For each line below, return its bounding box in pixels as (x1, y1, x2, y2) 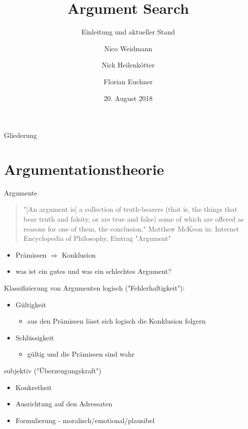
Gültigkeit (15, 299, 46, 309)
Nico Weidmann (104, 43, 152, 53)
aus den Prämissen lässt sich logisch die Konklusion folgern (27, 316, 206, 326)
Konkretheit (15, 382, 52, 392)
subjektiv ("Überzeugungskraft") (4, 365, 102, 375)
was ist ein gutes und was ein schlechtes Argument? (15, 266, 172, 276)
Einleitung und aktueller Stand (81, 27, 175, 37)
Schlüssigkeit (15, 332, 54, 342)
